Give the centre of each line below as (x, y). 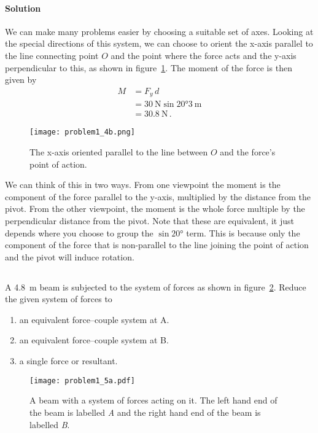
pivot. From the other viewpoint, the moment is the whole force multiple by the (155, 209)
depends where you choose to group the (79, 232)
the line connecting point (52, 55)
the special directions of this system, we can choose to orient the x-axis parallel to (159, 43)
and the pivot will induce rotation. (70, 256)
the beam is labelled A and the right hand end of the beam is (145, 412)
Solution (23, 8)
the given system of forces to (59, 299)
